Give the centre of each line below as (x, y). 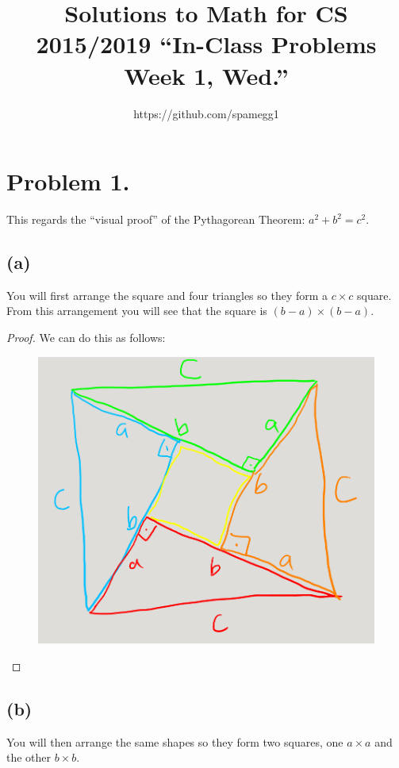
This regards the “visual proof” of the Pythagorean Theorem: (156, 219)
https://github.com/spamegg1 (206, 113)
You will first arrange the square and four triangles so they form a (167, 295)
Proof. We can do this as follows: (86, 338)
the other (29, 757)
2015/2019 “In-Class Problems (206, 44)
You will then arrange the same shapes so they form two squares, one (175, 741)
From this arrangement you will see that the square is (137, 311)
